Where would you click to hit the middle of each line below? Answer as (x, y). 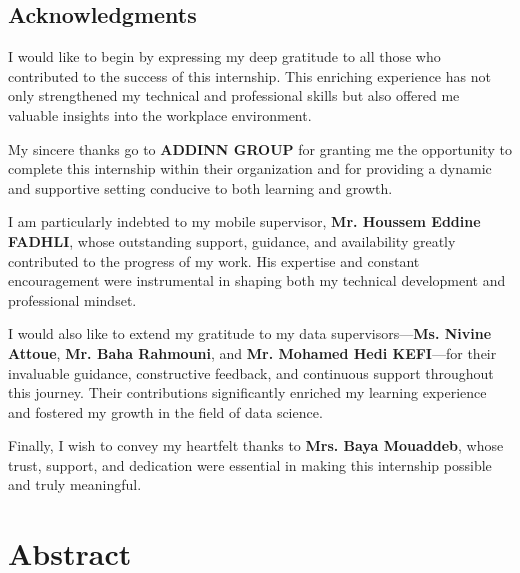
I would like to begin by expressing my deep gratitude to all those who (224, 56)
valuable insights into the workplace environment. (160, 114)
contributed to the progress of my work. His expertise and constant (214, 260)
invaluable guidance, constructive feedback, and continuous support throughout (251, 372)
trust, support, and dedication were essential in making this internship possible (250, 464)
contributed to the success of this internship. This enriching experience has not (249, 75)
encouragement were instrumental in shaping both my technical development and (257, 280)
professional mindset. (72, 299)
